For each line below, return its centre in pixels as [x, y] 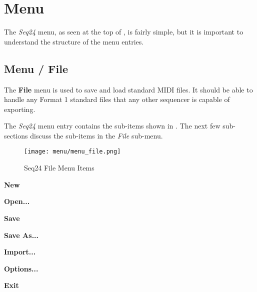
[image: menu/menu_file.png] [72, 152]
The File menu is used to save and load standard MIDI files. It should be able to [128, 89]
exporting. [20, 109]
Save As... [21, 235]
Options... [21, 268]
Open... [17, 201]
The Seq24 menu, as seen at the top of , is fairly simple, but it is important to [124, 32]
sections [16, 135]
